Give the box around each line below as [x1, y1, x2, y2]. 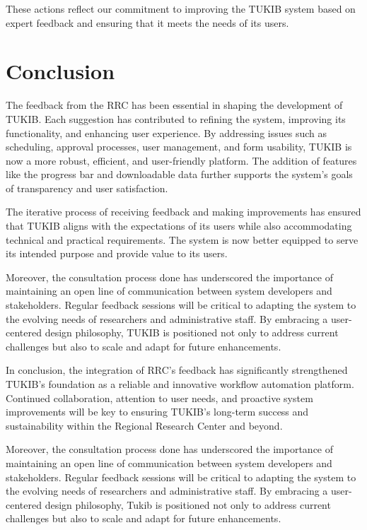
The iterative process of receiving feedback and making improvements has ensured [6, 204, 361, 219]
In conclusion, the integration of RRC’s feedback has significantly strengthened [6, 363, 348, 377]
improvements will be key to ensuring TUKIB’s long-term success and [6, 404, 309, 419]
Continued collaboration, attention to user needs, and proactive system [6, 390, 313, 405]
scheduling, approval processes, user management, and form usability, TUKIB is [6, 139, 352, 154]
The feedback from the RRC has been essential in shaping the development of [6, 98, 343, 112]
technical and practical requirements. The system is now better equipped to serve [6, 232, 359, 247]
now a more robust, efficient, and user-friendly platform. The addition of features [6, 153, 357, 167]
